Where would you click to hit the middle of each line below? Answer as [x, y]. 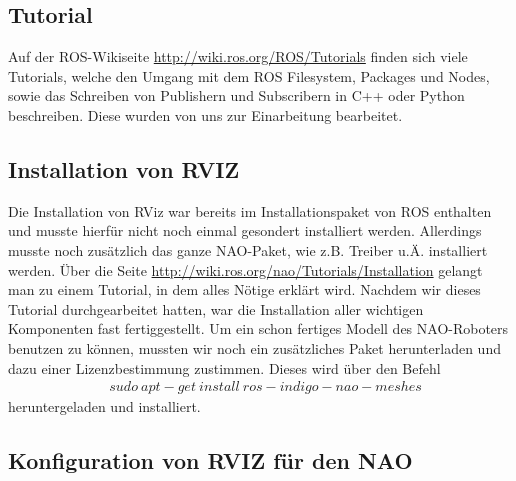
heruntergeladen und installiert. [104, 406]
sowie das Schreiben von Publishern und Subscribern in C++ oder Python [236, 95]
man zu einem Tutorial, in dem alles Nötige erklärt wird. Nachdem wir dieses [244, 289]
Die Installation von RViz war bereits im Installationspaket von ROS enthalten [250, 210]
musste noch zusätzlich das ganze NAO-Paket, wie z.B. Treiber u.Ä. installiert [248, 249]
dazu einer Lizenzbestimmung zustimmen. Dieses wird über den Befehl [224, 367]
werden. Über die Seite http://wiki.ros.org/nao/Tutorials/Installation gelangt [245, 269]
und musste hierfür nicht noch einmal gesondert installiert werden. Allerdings [245, 230]
